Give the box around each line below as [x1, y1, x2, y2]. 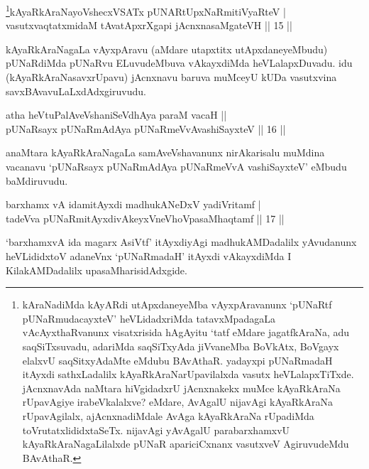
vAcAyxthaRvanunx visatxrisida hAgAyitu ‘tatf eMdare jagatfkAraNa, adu [22, 325, 350, 340]
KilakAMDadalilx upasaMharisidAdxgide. [6, 262, 187, 277]
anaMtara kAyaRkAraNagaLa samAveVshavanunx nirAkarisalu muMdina [6, 145, 325, 160]
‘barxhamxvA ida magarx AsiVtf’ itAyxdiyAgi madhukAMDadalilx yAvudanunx [6, 234, 357, 249]
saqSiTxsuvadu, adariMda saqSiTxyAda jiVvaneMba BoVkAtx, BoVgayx [22, 338, 339, 353]
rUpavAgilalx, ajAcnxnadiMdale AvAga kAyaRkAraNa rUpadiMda [22, 408, 314, 423]
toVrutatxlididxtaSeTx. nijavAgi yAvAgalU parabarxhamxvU [22, 422, 290, 437]
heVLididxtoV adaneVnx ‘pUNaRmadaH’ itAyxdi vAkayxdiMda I [6, 248, 292, 263]
